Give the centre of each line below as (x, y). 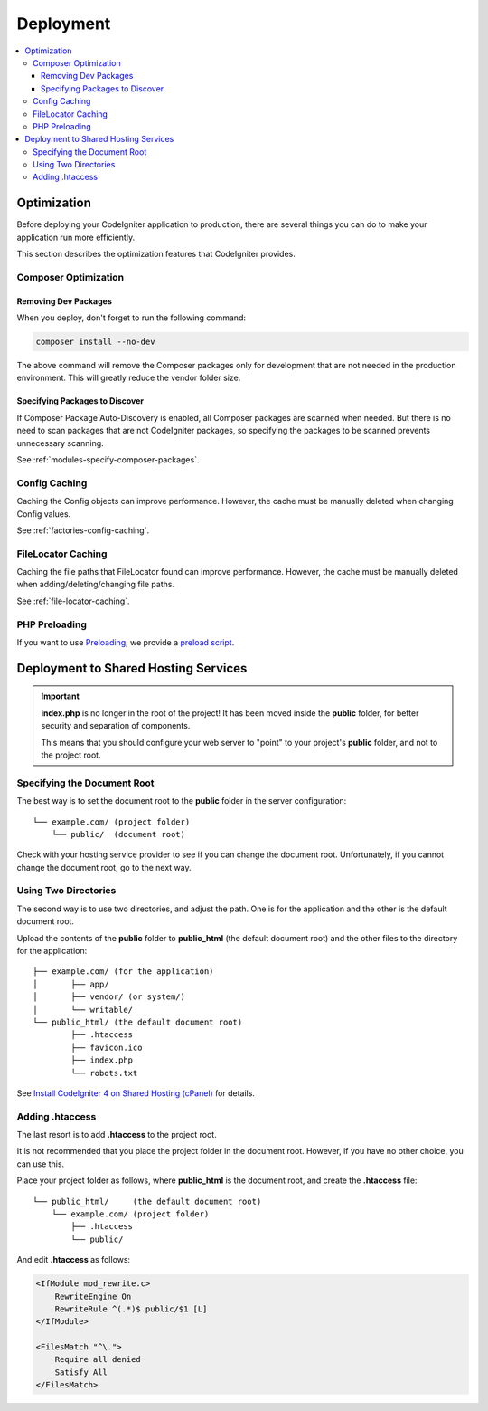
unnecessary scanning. (60, 443)
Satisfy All (81, 1372)
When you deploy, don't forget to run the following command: (131, 318)
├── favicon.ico (107, 1047)
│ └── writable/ (83, 1010)
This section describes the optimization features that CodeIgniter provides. (156, 254)
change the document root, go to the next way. (104, 867)
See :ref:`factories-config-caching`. (83, 530)
